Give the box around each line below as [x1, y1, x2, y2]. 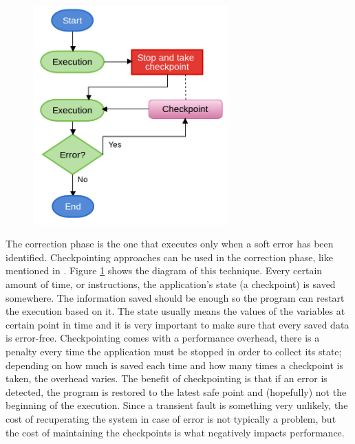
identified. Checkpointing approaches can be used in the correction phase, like [6, 249, 333, 264]
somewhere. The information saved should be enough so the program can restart [6, 290, 345, 304]
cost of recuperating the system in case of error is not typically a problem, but [6, 411, 336, 425]
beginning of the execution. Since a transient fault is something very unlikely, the [6, 398, 348, 412]
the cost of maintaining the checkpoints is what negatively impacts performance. [6, 425, 345, 439]
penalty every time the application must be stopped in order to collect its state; [6, 344, 342, 358]
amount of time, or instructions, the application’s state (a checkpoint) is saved [6, 277, 336, 291]
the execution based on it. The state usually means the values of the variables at [6, 304, 345, 318]
